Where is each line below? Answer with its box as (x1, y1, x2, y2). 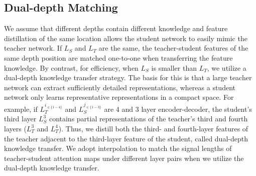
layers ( (4, 123, 27, 133)
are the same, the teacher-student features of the (98, 43, 248, 53)
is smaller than (151, 62, 197, 73)
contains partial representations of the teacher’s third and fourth (49, 113, 248, 124)
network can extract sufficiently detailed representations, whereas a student (4, 82, 235, 92)
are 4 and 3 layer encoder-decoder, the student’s (104, 103, 252, 114)
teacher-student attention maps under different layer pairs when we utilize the (4, 152, 244, 163)
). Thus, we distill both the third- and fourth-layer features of (58, 123, 248, 133)
